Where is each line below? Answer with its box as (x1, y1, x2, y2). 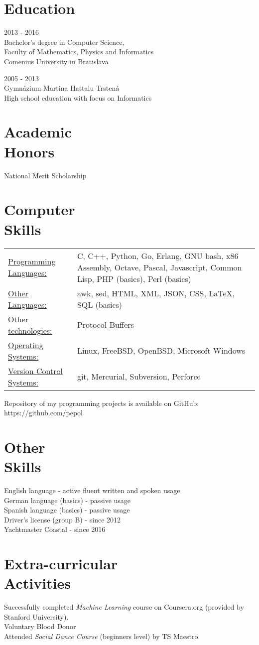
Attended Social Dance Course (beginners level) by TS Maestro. (4, 631, 200, 642)
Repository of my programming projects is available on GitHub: (4, 397, 199, 408)
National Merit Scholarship (4, 170, 87, 180)
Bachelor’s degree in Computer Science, (4, 36, 125, 47)
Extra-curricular (4, 553, 118, 574)
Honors (4, 141, 55, 161)
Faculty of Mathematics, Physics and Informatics (4, 46, 154, 57)
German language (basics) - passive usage (4, 495, 131, 505)
